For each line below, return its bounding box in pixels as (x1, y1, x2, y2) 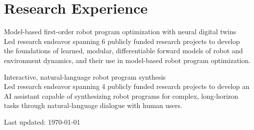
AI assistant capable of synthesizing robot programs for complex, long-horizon (4, 90, 238, 101)
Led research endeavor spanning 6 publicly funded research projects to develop (4, 36, 240, 46)
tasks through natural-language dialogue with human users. (4, 100, 182, 110)
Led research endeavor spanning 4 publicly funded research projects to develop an (4, 81, 250, 91)
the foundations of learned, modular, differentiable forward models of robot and (4, 45, 243, 56)
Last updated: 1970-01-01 (4, 116, 80, 127)
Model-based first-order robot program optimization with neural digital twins (4, 26, 236, 37)
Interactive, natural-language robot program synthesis (4, 71, 166, 82)
